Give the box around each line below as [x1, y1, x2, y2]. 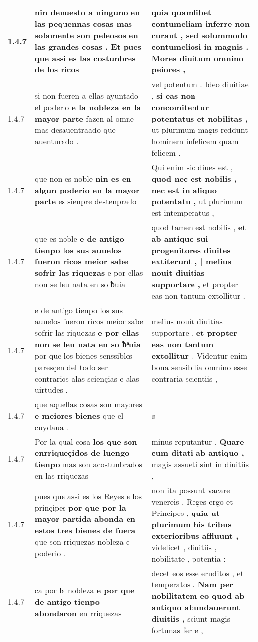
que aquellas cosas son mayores [34, 398, 142, 410]
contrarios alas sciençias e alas [34, 373, 139, 384]
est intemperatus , [151, 207, 214, 218]
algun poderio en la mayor [34, 184, 140, 195]
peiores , [151, 64, 186, 75]
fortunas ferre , [151, 624, 203, 636]
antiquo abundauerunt [151, 601, 240, 613]
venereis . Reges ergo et [151, 496, 233, 507]
